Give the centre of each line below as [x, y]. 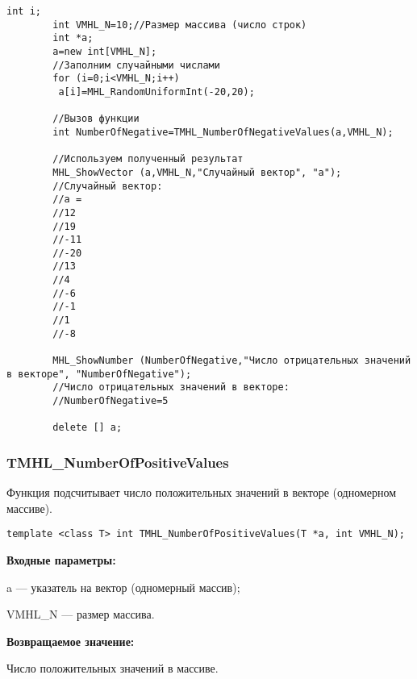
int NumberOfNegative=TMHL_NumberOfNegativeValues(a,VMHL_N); [223, 132]
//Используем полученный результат [148, 159]
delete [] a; [88, 428]
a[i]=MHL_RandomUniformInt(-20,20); [156, 92]
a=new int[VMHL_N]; [105, 51]
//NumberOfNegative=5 [111, 401]
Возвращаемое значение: [71, 641]
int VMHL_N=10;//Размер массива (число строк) [180, 25]
